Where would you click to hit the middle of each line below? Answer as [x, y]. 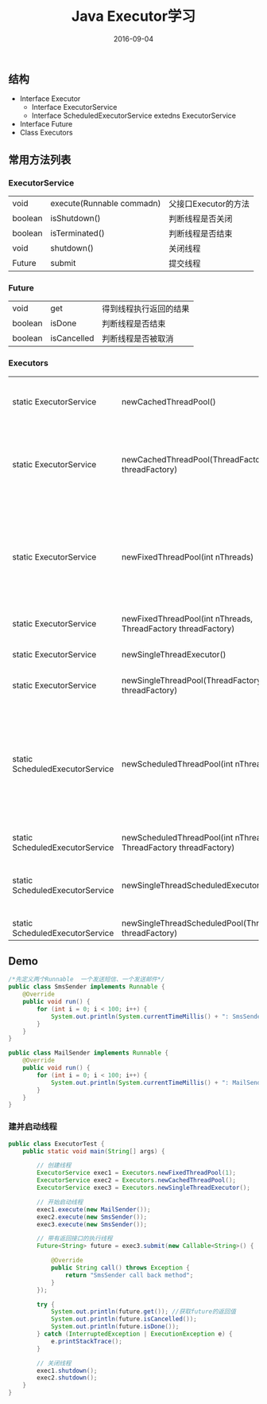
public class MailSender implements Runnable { [89, 1053]
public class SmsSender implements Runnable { [87, 987]
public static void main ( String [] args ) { [94, 1151]
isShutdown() [75, 218]
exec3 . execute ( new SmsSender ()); [92, 1224]
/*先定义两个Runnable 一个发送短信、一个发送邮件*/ [87, 980]
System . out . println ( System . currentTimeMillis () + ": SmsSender [157, 1016]
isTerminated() [77, 233]
